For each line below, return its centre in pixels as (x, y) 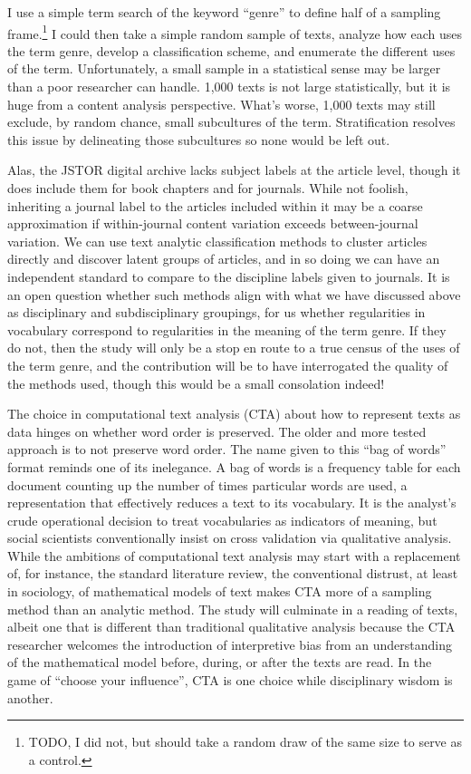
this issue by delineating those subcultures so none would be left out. (199, 139)
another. (30, 697)
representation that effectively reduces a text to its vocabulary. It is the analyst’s (232, 503)
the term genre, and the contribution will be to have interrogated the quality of (228, 365)
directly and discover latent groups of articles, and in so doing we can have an (224, 259)
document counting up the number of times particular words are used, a (207, 484)
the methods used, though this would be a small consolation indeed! (196, 383)
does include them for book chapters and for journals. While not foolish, (208, 188)
